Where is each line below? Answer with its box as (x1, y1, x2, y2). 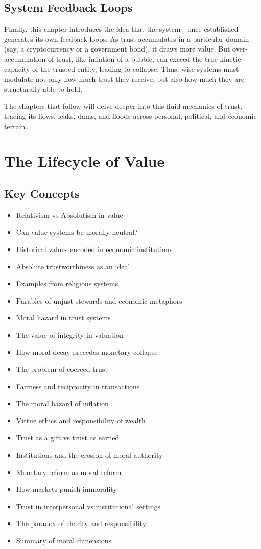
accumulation (4, 53, 46, 64)
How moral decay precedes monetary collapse (16, 346, 158, 357)
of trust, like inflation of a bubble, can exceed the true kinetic (48, 53, 241, 64)
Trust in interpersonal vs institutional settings (16, 501, 160, 511)
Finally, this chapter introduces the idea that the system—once (4, 23, 202, 34)
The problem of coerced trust (16, 364, 108, 375)
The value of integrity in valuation (16, 329, 124, 340)
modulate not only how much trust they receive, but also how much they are (4, 73, 245, 84)
